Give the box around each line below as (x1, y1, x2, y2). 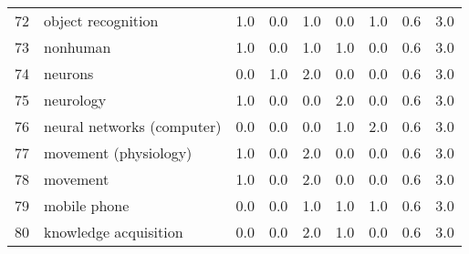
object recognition (44, 10, 159, 31)
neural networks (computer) (44, 116, 222, 137)
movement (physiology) (44, 142, 193, 163)
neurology (44, 89, 107, 110)
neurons (44, 63, 94, 84)
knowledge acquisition (44, 221, 183, 242)
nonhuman (44, 36, 111, 57)
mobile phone (44, 195, 130, 216)
